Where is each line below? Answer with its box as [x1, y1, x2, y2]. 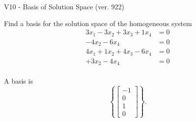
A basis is [4, 76, 33, 86]
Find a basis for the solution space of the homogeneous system [4, 18, 192, 28]
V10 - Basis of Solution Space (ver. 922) [4, 1, 124, 11]
